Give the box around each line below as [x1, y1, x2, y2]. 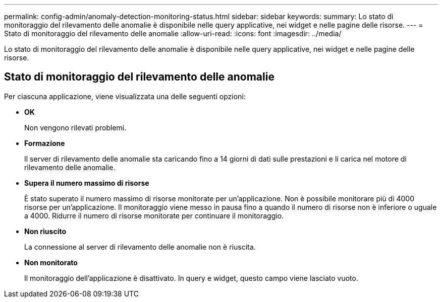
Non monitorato [24, 258, 78, 267]
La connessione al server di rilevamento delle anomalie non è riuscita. [24, 242, 256, 251]
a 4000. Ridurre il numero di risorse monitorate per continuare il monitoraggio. [24, 211, 284, 220]
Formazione [24, 138, 65, 147]
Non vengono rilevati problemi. [24, 123, 127, 132]
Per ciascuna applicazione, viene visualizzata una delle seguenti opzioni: [4, 92, 246, 101]
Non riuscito [24, 226, 67, 236]
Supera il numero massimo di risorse [24, 178, 149, 187]
